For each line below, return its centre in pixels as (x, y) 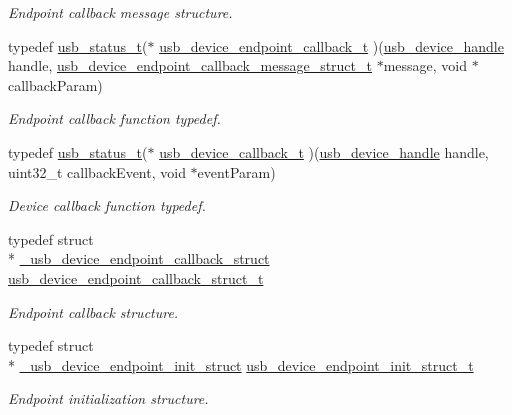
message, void (425, 65)
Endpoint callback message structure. (120, 12)
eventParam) (236, 171)
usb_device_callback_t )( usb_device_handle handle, (324, 151)
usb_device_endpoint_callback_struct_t (136, 277)
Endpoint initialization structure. (108, 398)
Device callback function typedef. (107, 205)
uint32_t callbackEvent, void (97, 171)
